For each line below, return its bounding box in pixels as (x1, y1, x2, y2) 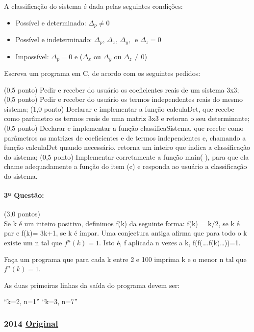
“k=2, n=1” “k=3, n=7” (4, 296, 78, 307)
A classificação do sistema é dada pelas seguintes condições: (4, 1, 183, 11)
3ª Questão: (4, 190, 44, 200)
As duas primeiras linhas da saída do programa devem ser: (4, 280, 180, 290)
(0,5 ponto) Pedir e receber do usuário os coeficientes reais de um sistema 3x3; (4, 84, 239, 95)
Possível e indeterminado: (15, 34, 92, 45)
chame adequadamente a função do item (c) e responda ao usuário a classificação (4, 161, 247, 171)
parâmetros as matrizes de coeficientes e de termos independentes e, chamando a (4, 132, 246, 142)
